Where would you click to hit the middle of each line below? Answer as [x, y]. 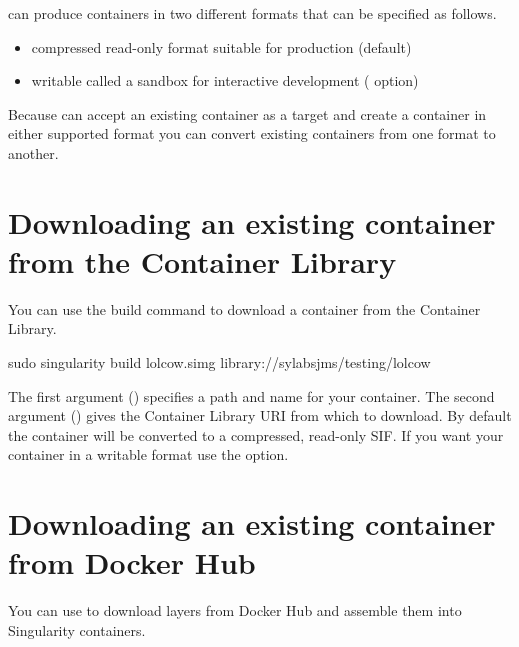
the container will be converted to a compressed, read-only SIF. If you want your [256, 434]
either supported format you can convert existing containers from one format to [252, 133]
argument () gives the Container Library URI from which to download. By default [260, 415]
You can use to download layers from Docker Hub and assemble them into [235, 610]
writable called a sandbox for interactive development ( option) [225, 80]
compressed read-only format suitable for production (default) [221, 46]
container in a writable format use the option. [148, 454]
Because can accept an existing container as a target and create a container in [247, 113]
